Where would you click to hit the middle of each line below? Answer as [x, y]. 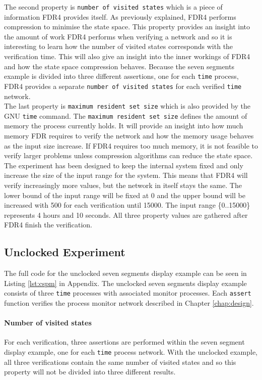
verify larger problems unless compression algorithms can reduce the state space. [128, 155]
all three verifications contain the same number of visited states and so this [120, 362]
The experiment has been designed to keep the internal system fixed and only [124, 165]
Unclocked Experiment [65, 252]
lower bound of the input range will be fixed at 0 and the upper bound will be [125, 195]
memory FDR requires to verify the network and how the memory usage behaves [129, 136]
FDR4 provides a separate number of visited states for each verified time [123, 86]
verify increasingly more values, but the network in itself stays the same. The [123, 185]
